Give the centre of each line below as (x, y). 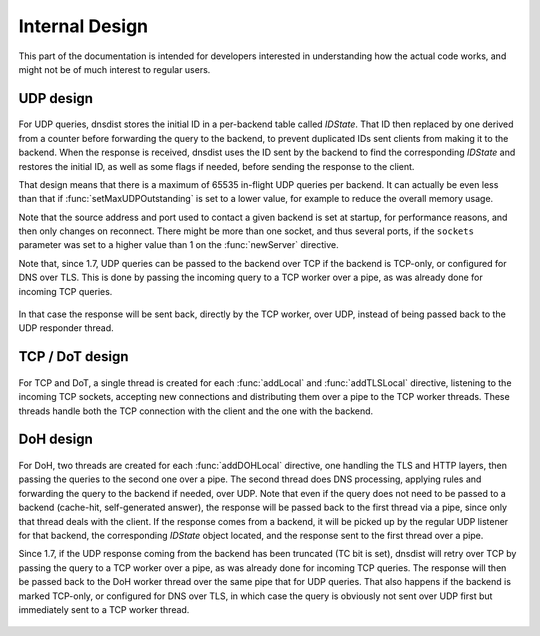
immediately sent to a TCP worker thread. (104, 609)
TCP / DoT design (73, 356)
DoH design (56, 439)
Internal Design (83, 26)
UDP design (56, 98)
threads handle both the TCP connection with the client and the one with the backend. (196, 411)
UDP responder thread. (66, 328)
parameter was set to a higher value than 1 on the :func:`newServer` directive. (178, 245)
